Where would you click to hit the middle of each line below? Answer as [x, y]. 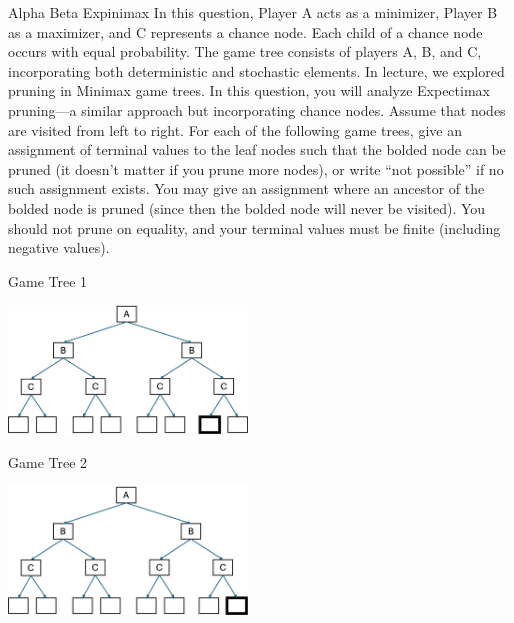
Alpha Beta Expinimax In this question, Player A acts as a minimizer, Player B [253, 12]
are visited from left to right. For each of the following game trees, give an [235, 129]
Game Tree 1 [48, 280]
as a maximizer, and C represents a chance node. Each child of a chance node [245, 31]
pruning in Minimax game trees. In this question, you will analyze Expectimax [249, 90]
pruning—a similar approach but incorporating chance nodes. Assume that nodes [257, 109]
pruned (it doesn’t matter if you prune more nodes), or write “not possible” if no [256, 168]
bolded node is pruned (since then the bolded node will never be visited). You [247, 207]
